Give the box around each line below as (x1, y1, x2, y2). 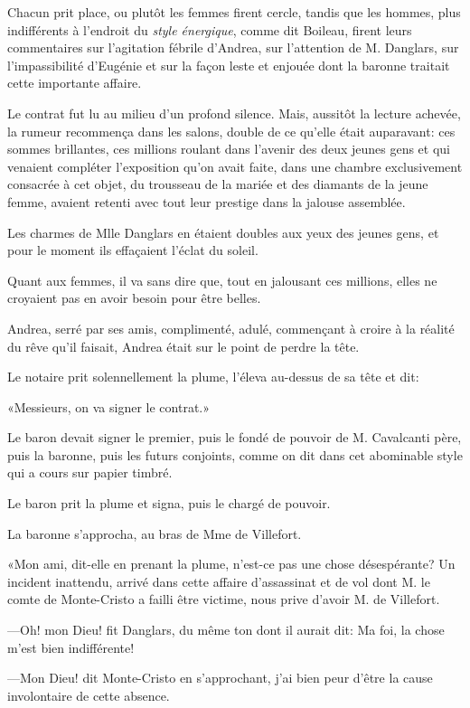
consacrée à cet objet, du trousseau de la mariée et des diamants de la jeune (7, 175, 428, 194)
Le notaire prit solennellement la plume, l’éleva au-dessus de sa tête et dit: (7, 367, 419, 386)
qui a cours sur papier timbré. (7, 463, 173, 482)
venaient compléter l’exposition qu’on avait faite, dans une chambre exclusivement (7, 156, 463, 175)
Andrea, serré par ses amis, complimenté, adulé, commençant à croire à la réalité (7, 318, 455, 337)
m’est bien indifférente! (7, 637, 135, 656)
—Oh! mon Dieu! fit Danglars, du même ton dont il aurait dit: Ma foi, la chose (7, 620, 445, 639)
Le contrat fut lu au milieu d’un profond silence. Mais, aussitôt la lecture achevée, (7, 103, 461, 122)
